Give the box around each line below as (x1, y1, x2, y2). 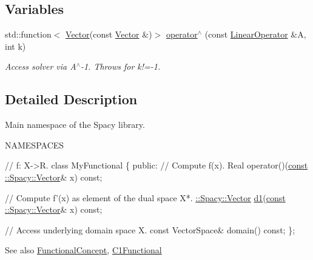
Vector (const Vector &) (66, 28, 152, 41)
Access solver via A (5, 60, 76, 73)
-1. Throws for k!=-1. (80, 60, 161, 73)
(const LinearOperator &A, (204, 28, 306, 41)
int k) (5, 39, 26, 52)
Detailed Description (5, 90, 138, 108)
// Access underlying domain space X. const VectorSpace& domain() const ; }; (5, 223, 295, 236)
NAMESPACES (5, 138, 64, 151)
